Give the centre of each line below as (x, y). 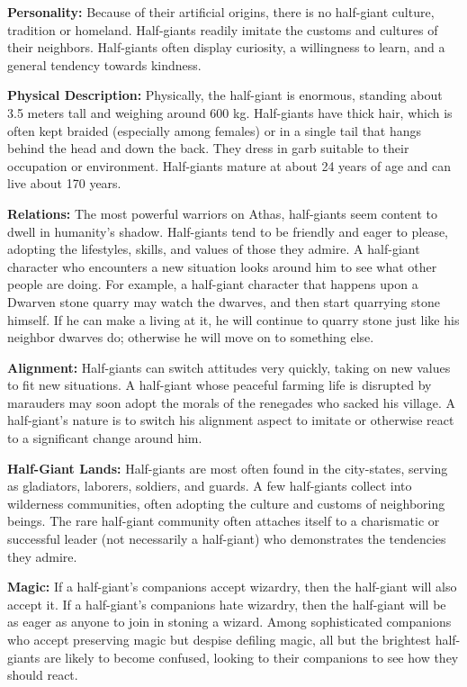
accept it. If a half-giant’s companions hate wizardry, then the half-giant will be (227, 604)
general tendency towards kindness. (104, 64)
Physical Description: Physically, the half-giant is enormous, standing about (225, 95)
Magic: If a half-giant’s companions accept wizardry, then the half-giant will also (232, 587)
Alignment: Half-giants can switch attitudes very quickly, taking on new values (229, 367)
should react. (43, 675)
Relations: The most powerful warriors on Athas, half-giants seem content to (222, 213)
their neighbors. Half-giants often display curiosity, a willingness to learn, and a (226, 47)
